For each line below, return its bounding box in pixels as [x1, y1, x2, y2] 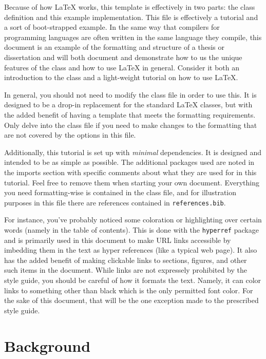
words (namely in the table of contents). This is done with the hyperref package [4, 224, 259, 235]
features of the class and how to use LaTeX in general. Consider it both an [4, 62, 240, 72]
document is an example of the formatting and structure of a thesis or [4, 42, 225, 52]
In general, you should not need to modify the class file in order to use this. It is [4, 89, 257, 100]
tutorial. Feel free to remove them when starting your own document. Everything [4, 177, 259, 187]
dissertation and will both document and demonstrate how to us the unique [4, 51, 242, 62]
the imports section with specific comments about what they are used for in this [4, 166, 257, 177]
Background [4, 335, 91, 356]
